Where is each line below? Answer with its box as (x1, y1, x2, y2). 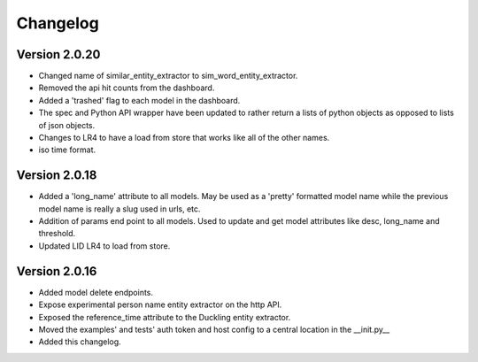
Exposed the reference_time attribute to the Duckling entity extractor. (38, 312, 291, 322)
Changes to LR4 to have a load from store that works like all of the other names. (38, 133, 330, 143)
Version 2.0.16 (16, 264, 97, 279)
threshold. (38, 228, 76, 239)
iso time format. (38, 144, 96, 155)
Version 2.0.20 (16, 47, 101, 62)
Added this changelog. (38, 336, 121, 347)
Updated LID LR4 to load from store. (38, 240, 171, 251)
